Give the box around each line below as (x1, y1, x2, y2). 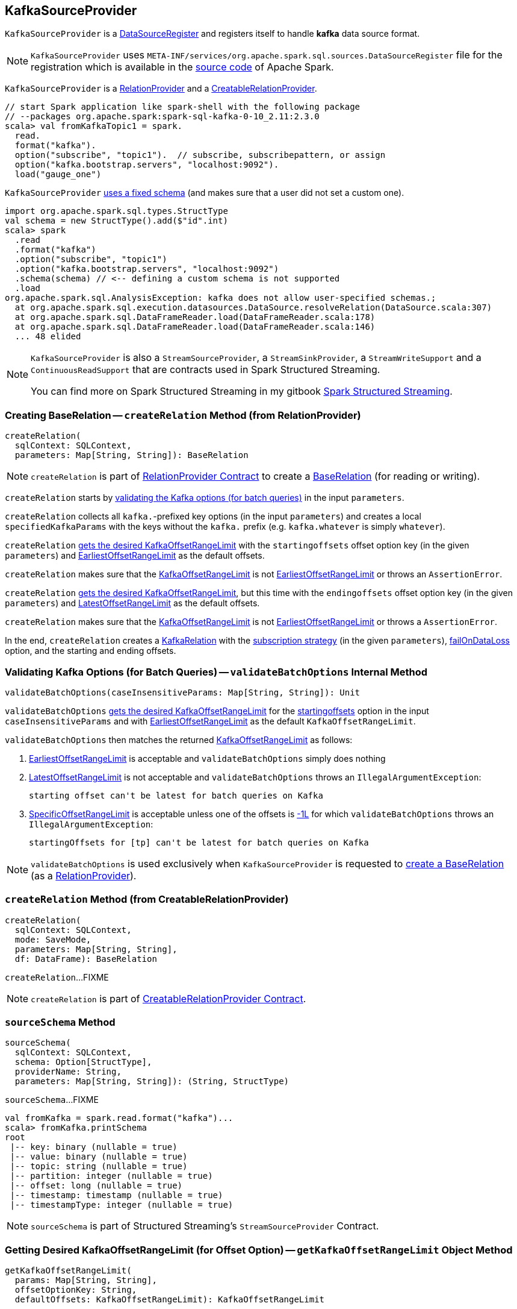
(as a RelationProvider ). (31, 869, 137, 882)
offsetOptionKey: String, (14, 1285, 137, 1295)
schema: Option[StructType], (14, 1057, 152, 1067)
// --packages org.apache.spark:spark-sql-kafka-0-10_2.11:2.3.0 (5, 111, 320, 122)
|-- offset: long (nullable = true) (10, 1181, 183, 1191)
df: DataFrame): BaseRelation (14, 953, 157, 964)
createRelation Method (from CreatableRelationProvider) (5, 893, 289, 906)
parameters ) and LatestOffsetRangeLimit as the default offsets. (5, 598, 260, 609)
